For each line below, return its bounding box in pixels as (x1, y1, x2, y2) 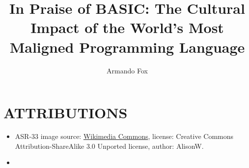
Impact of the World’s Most (30, 17, 224, 37)
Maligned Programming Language (9, 36, 245, 57)
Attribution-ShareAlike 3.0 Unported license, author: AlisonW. (15, 140, 204, 151)
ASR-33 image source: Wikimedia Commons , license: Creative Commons (15, 131, 234, 141)
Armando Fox (107, 65, 148, 75)
